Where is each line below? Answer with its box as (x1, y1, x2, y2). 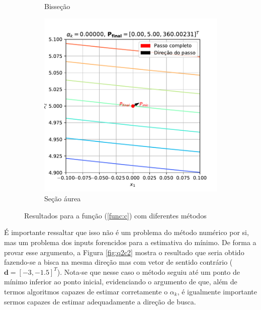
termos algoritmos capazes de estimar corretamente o (4, 286, 168, 296)
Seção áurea (44, 193, 81, 204)
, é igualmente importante (177, 286, 257, 296)
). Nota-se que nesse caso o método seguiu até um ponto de (57, 266, 240, 277)
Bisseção (44, 1, 70, 11)
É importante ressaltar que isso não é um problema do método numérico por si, (4, 227, 249, 238)
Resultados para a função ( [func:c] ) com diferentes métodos (24, 210, 207, 220)
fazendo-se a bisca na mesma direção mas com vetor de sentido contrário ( (4, 257, 233, 267)
